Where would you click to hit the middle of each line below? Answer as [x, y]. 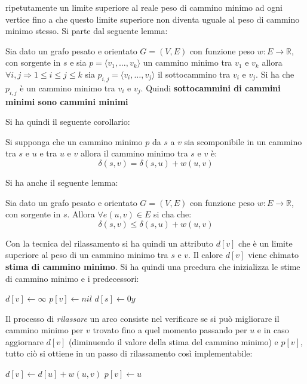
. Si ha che [275, 74]
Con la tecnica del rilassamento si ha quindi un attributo [109, 243]
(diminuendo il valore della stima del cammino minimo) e [173, 341]
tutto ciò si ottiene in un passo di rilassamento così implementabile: [129, 353]
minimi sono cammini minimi [67, 101]
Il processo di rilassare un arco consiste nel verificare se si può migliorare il [142, 318]
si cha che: [172, 214]
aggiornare [24, 341]
